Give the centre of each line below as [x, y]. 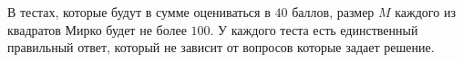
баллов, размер [333, 12]
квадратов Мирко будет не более [97, 29]
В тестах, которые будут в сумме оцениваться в [139, 12]
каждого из [425, 12]
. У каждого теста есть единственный [314, 29]
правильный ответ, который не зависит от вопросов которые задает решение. [221, 47]
